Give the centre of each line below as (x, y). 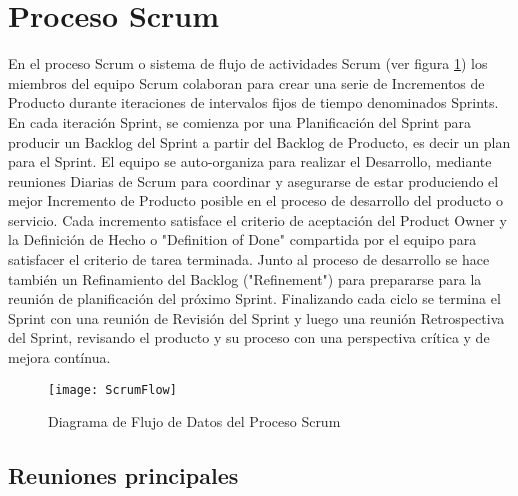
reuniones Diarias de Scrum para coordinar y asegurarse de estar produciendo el (253, 180)
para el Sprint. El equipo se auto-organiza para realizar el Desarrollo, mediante (250, 161)
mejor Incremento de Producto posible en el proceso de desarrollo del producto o (255, 200)
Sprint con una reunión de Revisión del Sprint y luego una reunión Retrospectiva (256, 317)
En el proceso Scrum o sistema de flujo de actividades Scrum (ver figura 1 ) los (248, 63)
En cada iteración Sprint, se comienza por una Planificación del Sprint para (240, 121)
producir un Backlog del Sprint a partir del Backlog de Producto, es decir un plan (259, 141)
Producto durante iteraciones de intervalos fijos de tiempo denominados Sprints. (253, 102)
